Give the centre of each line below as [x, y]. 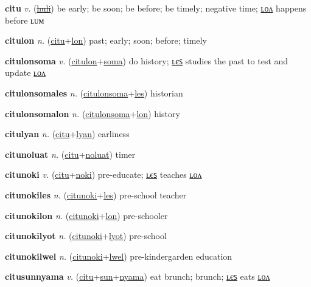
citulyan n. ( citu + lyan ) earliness [67, 134]
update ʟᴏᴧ [26, 73]
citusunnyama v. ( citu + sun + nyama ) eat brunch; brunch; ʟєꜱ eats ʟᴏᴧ [138, 276]
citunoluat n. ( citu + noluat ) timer [70, 154]
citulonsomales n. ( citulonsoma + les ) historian [94, 93]
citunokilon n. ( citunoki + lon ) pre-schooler [86, 215]
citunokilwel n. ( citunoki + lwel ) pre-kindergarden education [119, 256]
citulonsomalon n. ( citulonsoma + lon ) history [93, 113]
